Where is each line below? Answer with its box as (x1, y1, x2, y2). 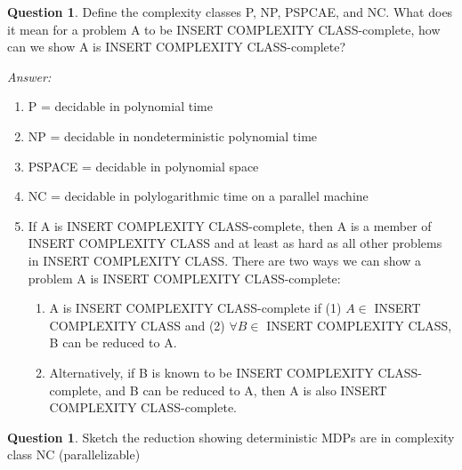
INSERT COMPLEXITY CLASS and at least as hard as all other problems (28, 234, 442, 252)
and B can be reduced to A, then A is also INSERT (105, 380, 387, 399)
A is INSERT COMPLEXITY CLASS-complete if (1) (49, 299, 342, 317)
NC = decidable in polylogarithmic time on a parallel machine (28, 187, 369, 205)
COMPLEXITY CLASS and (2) (49, 315, 225, 334)
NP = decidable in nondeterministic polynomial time (28, 126, 318, 145)
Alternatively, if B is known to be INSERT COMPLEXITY (49, 362, 374, 381)
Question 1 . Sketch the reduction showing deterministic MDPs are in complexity (7, 427, 455, 446)
